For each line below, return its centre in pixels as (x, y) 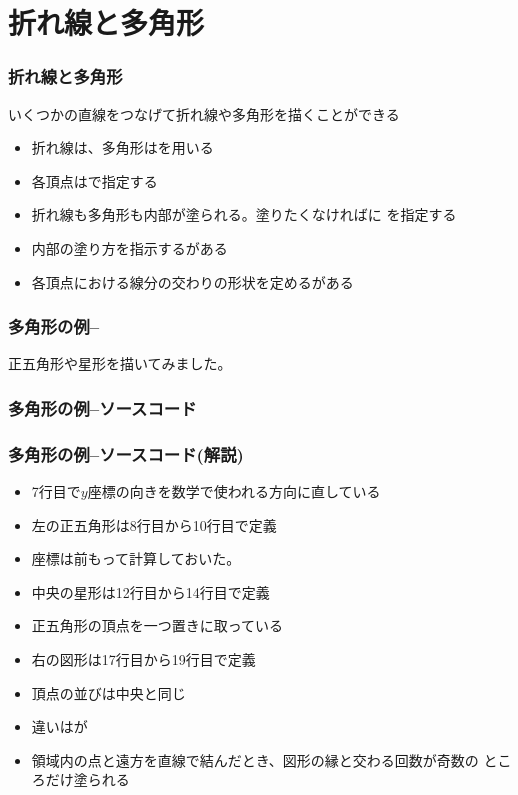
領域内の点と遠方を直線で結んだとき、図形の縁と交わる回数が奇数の (255, 759)
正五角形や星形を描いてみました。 (120, 363)
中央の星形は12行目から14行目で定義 (150, 591)
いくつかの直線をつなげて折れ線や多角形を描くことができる (204, 113)
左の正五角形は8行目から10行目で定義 (154, 524)
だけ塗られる (87, 779)
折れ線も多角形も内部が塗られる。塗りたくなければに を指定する (244, 214)
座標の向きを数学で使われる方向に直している (234, 491)
